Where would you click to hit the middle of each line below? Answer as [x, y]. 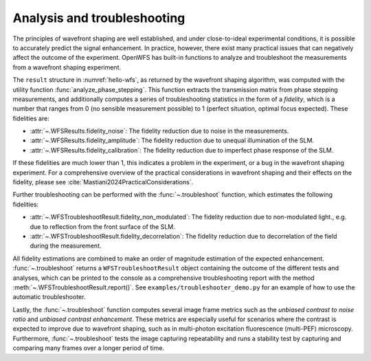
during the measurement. [66, 246]
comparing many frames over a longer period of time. [89, 348]
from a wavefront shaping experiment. [67, 67]
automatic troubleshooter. [49, 297]
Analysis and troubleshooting [99, 18]
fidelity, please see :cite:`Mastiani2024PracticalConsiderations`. [103, 182]
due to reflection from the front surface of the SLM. [102, 226]
